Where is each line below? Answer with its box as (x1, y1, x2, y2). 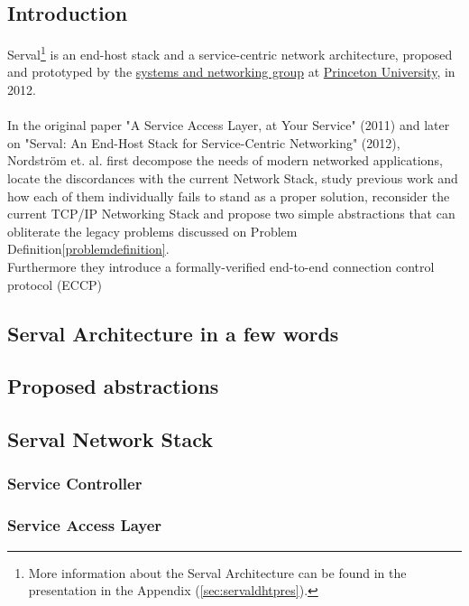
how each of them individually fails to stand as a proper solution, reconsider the (7, 186, 450, 205)
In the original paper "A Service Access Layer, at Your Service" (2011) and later (7, 116, 450, 135)
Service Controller (7, 472, 143, 495)
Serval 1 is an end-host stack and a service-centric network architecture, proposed (7, 42, 453, 63)
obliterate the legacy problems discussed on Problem (7, 221, 298, 240)
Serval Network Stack (7, 425, 213, 453)
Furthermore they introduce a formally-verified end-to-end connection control (7, 256, 435, 275)
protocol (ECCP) (7, 275, 103, 294)
